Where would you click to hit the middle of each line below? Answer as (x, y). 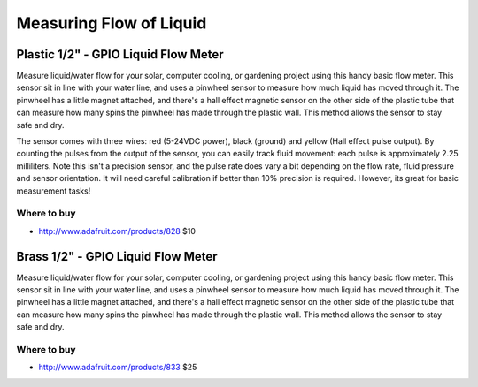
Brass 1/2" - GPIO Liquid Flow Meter (117, 256)
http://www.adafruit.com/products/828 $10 (117, 231)
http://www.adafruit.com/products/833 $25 (118, 368)
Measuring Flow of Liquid (112, 23)
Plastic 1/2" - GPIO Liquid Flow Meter (120, 54)
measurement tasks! (54, 191)
